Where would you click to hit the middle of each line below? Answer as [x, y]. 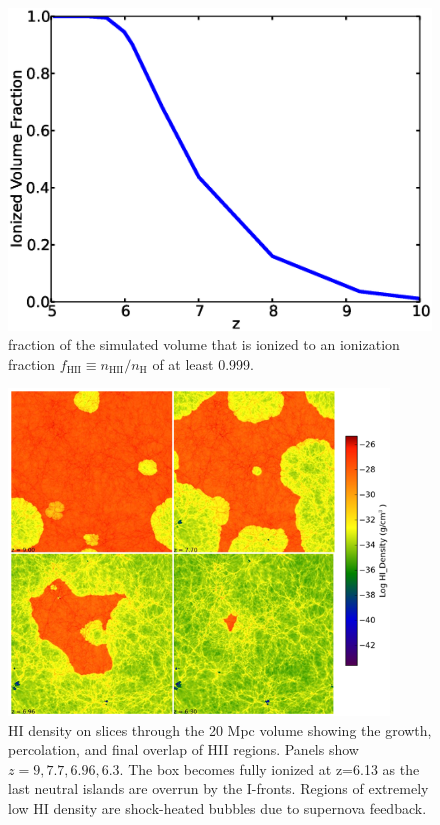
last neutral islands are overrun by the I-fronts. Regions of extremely [218, 788]
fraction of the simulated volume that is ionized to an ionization [204, 344]
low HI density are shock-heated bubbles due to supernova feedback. [217, 808]
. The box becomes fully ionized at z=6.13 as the [269, 768]
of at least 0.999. [203, 363]
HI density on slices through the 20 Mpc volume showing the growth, [220, 729]
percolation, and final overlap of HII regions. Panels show [183, 749]
